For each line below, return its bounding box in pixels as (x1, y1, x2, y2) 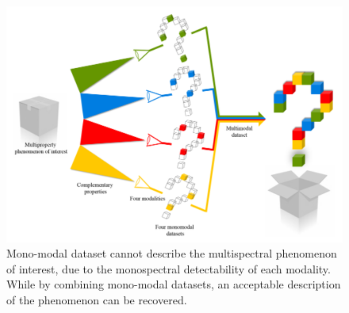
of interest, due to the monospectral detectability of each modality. (6, 260, 331, 277)
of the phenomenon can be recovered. (6, 292, 187, 308)
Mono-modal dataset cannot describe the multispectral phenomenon (6, 245, 337, 261)
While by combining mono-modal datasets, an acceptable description (6, 276, 341, 292)
